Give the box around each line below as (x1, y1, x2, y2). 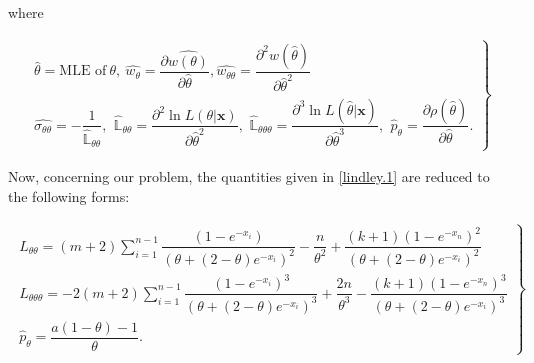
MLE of (59, 64, 107, 79)
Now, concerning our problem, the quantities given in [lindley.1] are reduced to (8, 166, 490, 187)
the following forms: (8, 185, 130, 206)
